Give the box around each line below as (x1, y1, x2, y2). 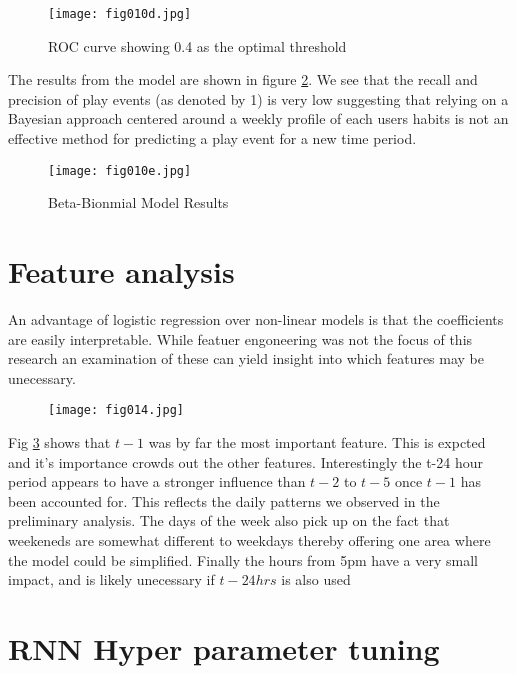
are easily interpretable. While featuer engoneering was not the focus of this (8, 328, 473, 349)
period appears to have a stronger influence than (8, 471, 306, 492)
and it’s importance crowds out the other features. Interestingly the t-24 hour (8, 451, 483, 472)
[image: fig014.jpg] (48, 403, 185, 418)
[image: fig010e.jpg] (48, 163, 192, 178)
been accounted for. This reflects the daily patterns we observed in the (8, 490, 440, 511)
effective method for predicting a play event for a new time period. (8, 128, 417, 149)
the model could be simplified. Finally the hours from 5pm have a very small (8, 549, 478, 570)
